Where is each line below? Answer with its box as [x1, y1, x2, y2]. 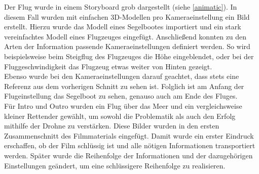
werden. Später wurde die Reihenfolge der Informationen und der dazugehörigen [4, 150, 253, 160]
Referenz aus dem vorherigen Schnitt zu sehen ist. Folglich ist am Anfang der [4, 80, 244, 91]
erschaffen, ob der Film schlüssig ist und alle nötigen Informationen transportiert [4, 140, 255, 151]
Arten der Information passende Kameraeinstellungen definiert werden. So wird [4, 41, 250, 52]
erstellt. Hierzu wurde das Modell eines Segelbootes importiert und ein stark [4, 21, 241, 32]
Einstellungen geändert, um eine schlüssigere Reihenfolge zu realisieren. [4, 160, 226, 170]
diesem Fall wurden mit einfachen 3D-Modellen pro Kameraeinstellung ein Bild [4, 11, 250, 22]
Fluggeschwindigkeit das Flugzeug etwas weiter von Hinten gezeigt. [4, 61, 212, 71]
